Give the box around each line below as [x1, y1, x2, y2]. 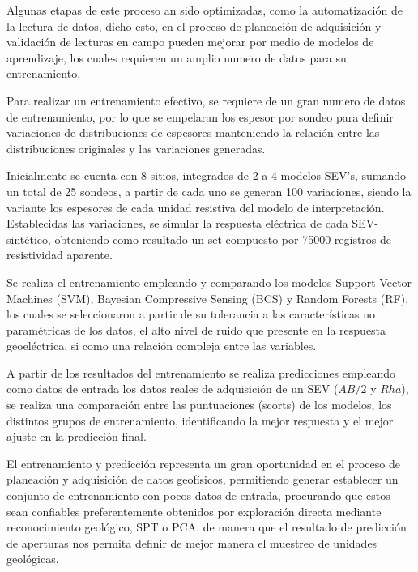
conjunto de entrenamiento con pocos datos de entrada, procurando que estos [6, 487, 390, 504]
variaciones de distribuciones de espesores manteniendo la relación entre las [6, 124, 380, 141]
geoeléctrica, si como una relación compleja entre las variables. [6, 337, 317, 354]
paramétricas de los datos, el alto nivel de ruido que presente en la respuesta [6, 321, 386, 338]
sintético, [6, 230, 51, 247]
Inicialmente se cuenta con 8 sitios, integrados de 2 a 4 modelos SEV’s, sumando [6, 167, 407, 184]
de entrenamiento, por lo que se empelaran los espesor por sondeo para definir [6, 108, 394, 125]
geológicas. [6, 550, 59, 567]
